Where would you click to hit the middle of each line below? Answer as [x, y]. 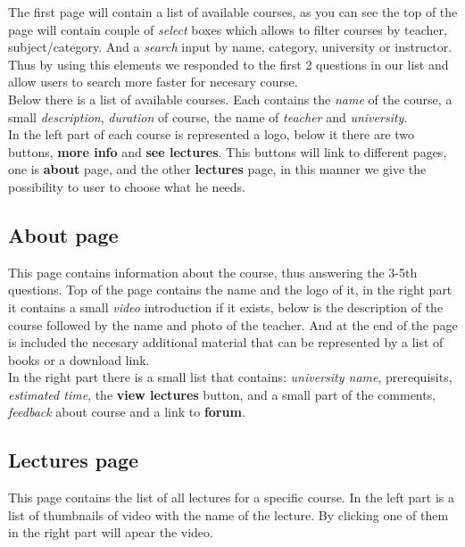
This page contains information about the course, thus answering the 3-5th [213, 272]
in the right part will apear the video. [111, 532]
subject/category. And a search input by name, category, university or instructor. [230, 47]
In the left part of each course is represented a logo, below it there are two [212, 134]
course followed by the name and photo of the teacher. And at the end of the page [233, 324]
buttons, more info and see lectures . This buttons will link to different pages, [228, 151]
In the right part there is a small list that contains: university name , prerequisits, [230, 377]
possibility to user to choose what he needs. [127, 186]
